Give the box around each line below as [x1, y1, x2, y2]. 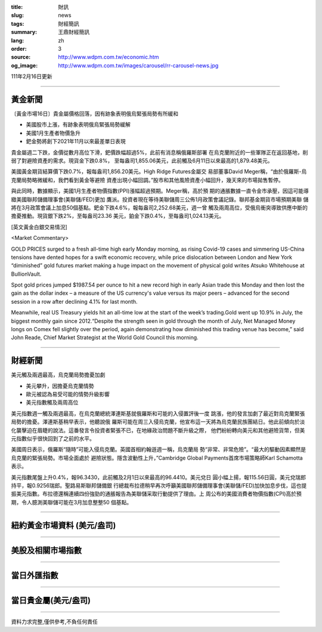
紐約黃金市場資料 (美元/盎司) [11, 520, 116, 531]
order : [11, 45, 27, 52]
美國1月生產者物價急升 [26, 129, 80, 137]
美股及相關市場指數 [11, 545, 82, 555]
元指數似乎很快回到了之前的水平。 [11, 435, 95, 442]
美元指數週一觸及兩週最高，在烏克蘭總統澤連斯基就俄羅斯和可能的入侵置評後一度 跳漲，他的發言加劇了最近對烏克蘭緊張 [11, 409, 305, 417]
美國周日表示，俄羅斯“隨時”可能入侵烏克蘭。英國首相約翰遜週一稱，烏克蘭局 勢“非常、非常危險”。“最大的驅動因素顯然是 [11, 446, 306, 453]
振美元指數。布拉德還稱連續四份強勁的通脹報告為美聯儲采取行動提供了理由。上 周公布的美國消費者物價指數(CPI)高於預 [11, 490, 302, 498]
